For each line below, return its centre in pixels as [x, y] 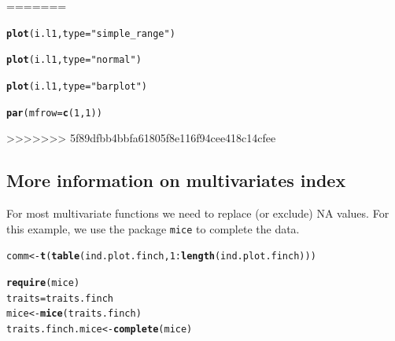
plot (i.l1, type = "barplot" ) [77, 86]
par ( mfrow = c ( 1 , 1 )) [54, 113]
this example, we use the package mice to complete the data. [153, 228]
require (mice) [43, 282]
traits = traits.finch [60, 298]
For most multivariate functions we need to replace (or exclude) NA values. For [198, 213]
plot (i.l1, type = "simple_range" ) [91, 33]
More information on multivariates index [176, 180]
